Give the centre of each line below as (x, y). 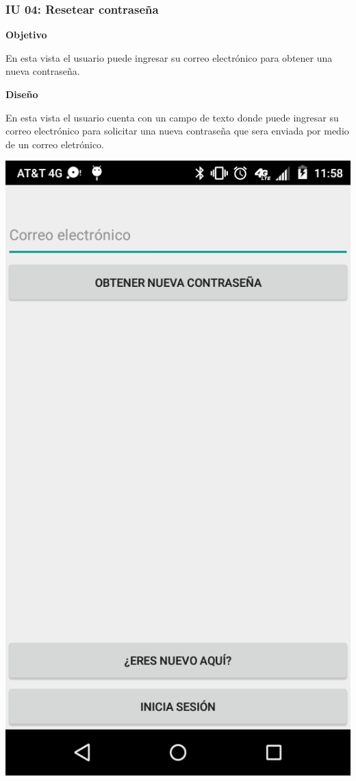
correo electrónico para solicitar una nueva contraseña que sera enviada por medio (177, 131)
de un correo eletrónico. (55, 144)
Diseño (22, 94)
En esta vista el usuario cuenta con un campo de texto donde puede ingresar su (172, 117)
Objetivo (26, 35)
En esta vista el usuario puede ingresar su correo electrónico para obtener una (169, 57)
